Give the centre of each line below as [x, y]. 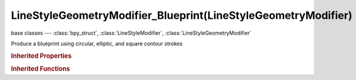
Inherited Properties [42, 56]
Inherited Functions [41, 69]
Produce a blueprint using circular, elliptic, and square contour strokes [97, 44]
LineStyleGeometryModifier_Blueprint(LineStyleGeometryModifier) [182, 15]
